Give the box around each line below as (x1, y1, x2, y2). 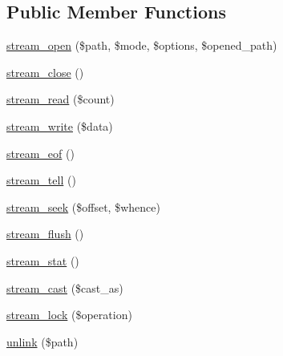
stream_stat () (6, 252, 79, 269)
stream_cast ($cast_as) (6, 279, 123, 296)
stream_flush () (6, 225, 84, 242)
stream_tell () (6, 172, 76, 188)
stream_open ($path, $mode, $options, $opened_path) (6, 37, 277, 54)
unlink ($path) (6, 333, 79, 350)
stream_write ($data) (6, 117, 113, 134)
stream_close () (6, 63, 84, 80)
